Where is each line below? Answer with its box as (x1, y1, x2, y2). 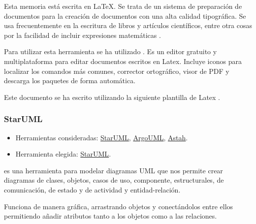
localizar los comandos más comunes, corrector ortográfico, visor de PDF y (4, 65, 229, 76)
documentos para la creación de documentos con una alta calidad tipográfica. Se (4, 10, 246, 21)
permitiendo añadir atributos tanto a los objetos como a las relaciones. (4, 211, 217, 221)
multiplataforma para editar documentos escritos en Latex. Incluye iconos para (4, 56, 242, 66)
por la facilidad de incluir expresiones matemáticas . (4, 30, 161, 40)
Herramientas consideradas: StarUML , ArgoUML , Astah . (15, 132, 188, 142)
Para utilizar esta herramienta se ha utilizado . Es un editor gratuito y (4, 46, 217, 57)
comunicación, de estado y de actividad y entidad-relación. (4, 184, 181, 194)
